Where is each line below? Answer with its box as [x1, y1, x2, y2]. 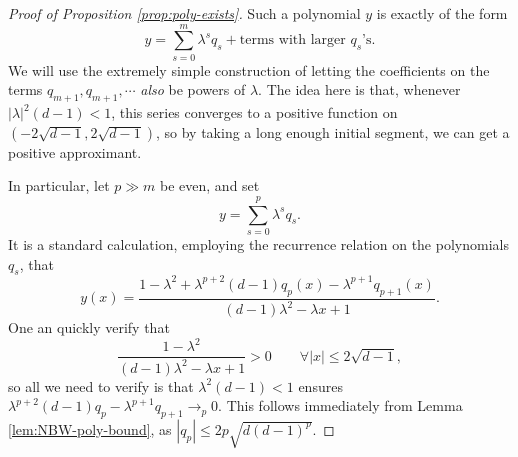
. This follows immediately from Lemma [218, 395, 463, 416]
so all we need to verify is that [8, 375, 194, 396]
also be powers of [140, 79, 246, 100]
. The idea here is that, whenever [258, 79, 461, 100]
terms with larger [239, 33, 346, 48]
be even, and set [160, 175, 260, 196]
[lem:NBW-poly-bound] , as [8, 418, 172, 439]
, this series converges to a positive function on [111, 102, 398, 123]
